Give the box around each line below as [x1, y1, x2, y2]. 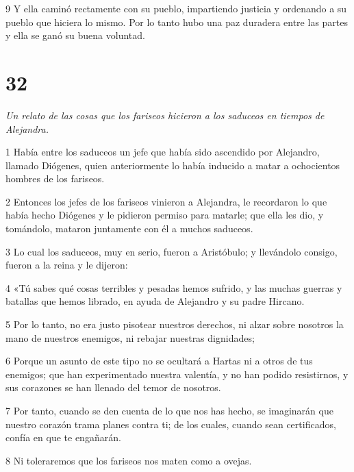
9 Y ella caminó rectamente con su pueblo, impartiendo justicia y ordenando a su [5, 1, 347, 15]
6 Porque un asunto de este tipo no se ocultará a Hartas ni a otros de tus [5, 353, 313, 368]
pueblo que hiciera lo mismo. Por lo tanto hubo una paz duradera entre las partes [5, 14, 349, 29]
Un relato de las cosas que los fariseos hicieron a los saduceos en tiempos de [5, 108, 325, 122]
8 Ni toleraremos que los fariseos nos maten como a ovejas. [5, 453, 252, 467]
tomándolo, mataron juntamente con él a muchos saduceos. [5, 221, 253, 236]
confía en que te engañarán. [5, 430, 121, 445]
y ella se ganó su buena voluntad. [5, 28, 145, 42]
